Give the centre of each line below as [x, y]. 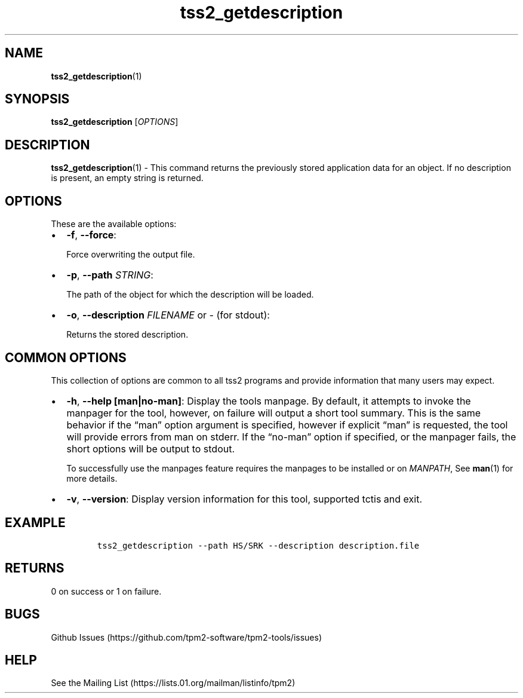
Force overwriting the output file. [131, 255]
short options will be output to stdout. [151, 449]
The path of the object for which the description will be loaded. [190, 295]
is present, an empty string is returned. [127, 178]
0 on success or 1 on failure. [106, 591]
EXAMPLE [35, 523]
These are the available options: [114, 224]
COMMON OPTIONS [66, 357]
